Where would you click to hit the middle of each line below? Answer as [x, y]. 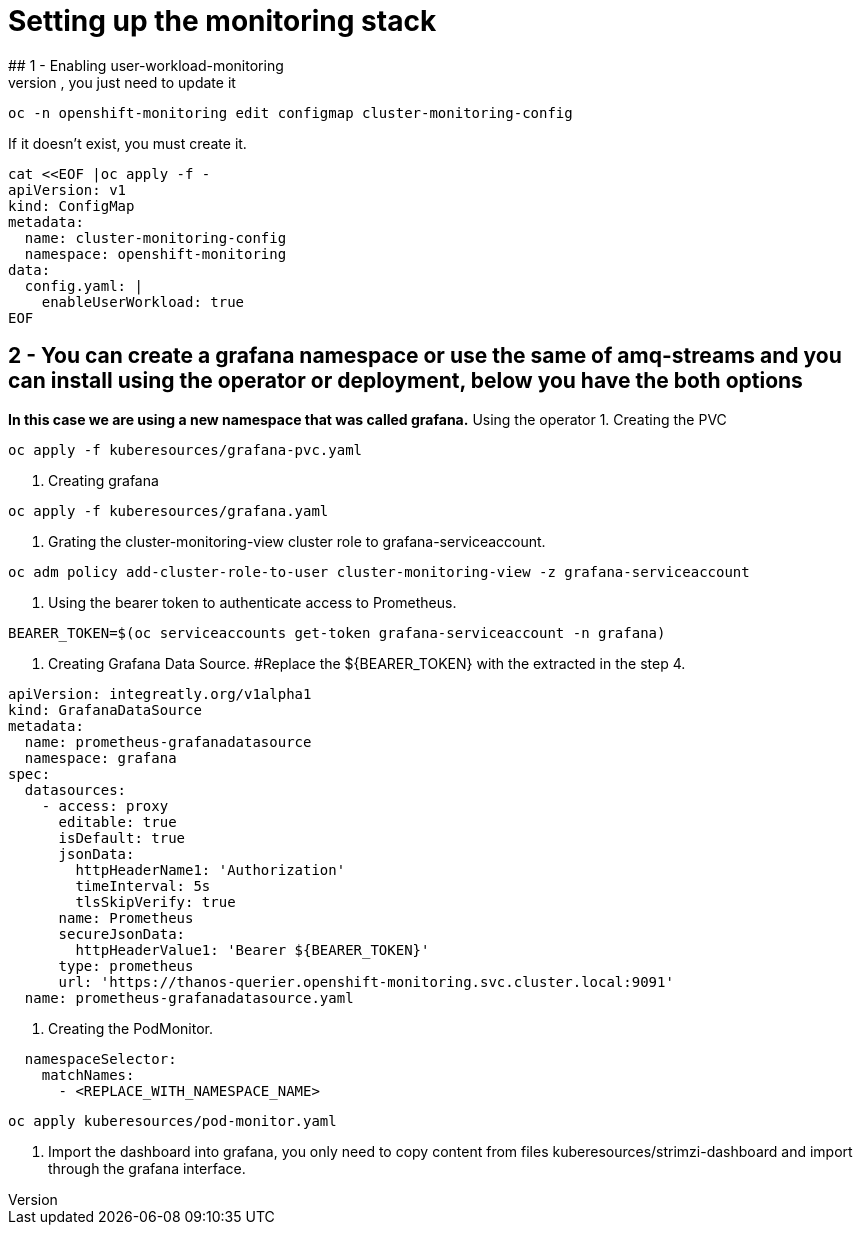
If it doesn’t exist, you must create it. [127, 143]
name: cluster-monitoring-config [155, 237]
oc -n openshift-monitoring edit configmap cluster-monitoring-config [290, 112]
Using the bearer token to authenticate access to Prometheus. [252, 602]
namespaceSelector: [100, 1058]
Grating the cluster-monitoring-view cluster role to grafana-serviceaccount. [297, 541]
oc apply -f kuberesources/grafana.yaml [168, 510]
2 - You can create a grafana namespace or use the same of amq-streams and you [425, 356]
